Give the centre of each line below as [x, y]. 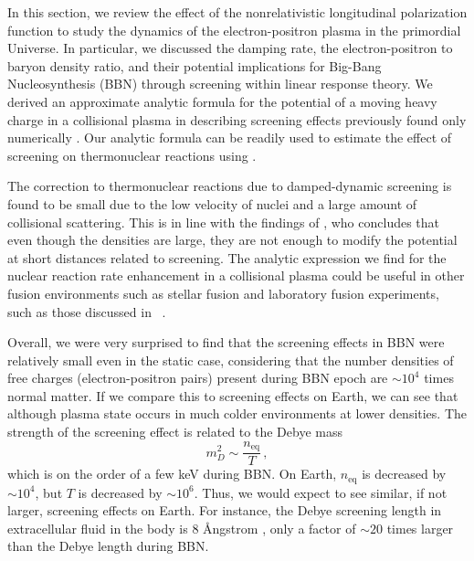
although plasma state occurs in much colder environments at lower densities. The [237, 413]
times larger [420, 528]
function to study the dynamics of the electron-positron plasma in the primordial [234, 30]
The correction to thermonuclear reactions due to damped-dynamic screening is [230, 186]
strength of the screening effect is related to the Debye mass [175, 432]
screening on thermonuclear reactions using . [132, 155]
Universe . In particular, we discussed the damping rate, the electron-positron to [230, 48]
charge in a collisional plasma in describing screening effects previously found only [237, 119]
